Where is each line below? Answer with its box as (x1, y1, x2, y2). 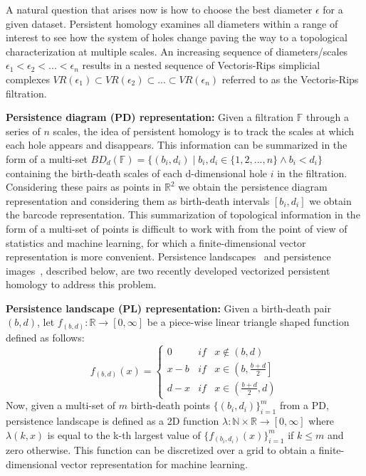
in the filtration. (277, 165, 347, 180)
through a (305, 110, 349, 125)
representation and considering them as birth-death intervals (6, 193, 270, 208)
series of (6, 123, 41, 138)
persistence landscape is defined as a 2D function (6, 413, 219, 428)
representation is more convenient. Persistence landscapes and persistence (6, 249, 331, 264)
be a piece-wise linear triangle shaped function (147, 314, 350, 329)
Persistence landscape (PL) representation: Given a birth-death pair (6, 300, 331, 315)
